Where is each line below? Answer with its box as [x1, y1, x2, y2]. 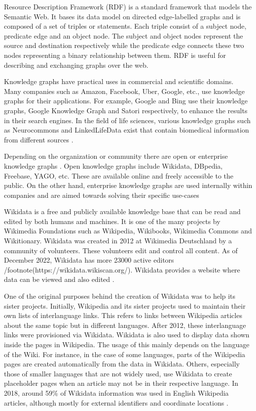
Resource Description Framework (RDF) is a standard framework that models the [4, 1, 252, 11]
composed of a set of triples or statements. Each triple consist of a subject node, [4, 21, 247, 31]
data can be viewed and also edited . [4, 274, 114, 284]
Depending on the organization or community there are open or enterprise [4, 151, 228, 161]
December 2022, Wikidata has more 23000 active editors [4, 255, 174, 265]
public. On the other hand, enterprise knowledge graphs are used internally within [4, 180, 253, 190]
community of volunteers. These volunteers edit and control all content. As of [4, 245, 238, 255]
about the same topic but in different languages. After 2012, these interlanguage [4, 320, 246, 330]
